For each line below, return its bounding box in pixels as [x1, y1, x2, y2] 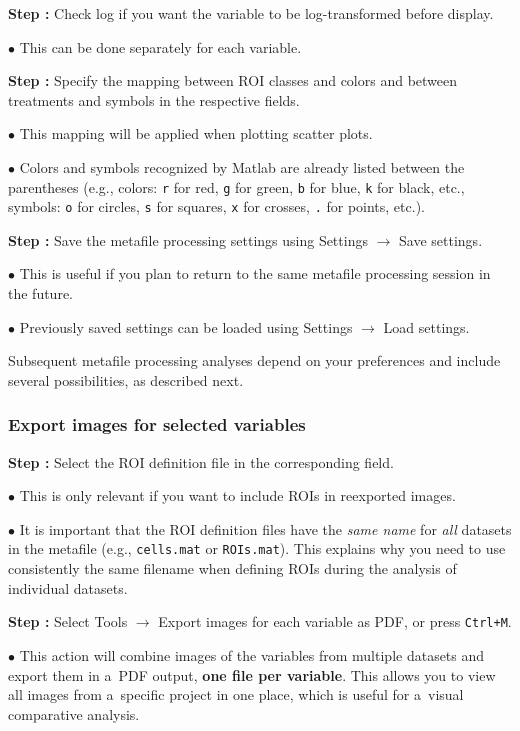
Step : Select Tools [8, 611, 128, 632]
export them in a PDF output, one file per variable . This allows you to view [8, 664, 496, 685]
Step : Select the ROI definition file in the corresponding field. [8, 451, 394, 472]
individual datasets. [8, 577, 128, 598]
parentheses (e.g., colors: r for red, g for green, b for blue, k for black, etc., [8, 176, 465, 197]
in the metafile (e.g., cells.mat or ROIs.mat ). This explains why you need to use [8, 538, 506, 559]
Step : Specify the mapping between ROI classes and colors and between [8, 70, 458, 91]
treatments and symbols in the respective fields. [8, 89, 300, 110]
